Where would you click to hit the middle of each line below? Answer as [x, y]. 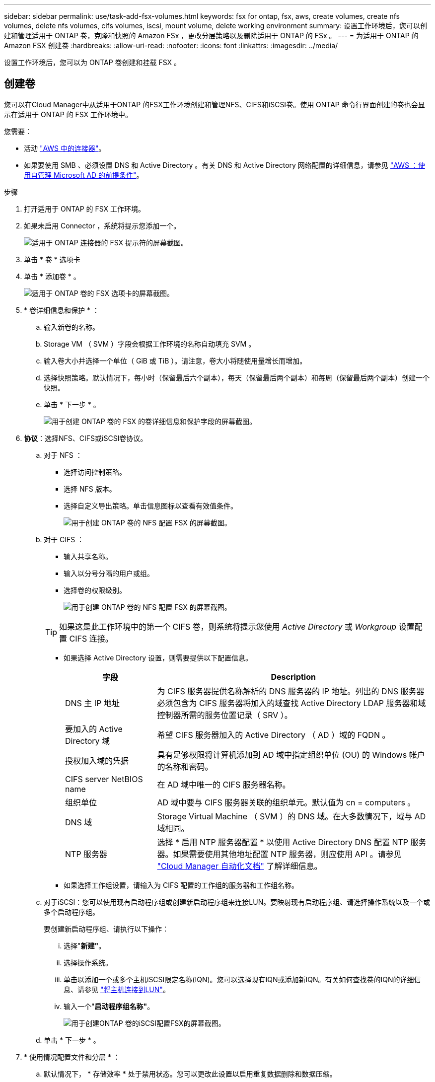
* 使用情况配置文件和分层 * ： [72, 1057]
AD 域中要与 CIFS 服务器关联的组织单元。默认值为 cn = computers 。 [286, 802]
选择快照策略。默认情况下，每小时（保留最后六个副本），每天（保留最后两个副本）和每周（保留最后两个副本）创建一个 [237, 377]
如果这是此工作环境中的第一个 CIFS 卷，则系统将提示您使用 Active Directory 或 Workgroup [228, 626]
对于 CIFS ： [64, 539]
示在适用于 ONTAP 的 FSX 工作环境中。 [68, 114]
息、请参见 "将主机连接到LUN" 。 [117, 989]
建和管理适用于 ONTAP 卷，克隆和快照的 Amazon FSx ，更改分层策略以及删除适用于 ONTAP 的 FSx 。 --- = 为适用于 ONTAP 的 [211, 36]
